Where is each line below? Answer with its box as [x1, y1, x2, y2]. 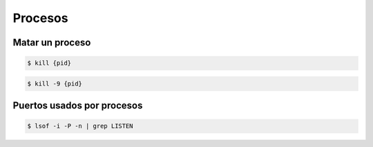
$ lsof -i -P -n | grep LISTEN [27, 122, 134, 130]
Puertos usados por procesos [12, 100, 143, 112]
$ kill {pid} [27, 59, 72, 67]
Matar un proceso [12, 37, 91, 48]
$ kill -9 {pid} [27, 79, 83, 88]
